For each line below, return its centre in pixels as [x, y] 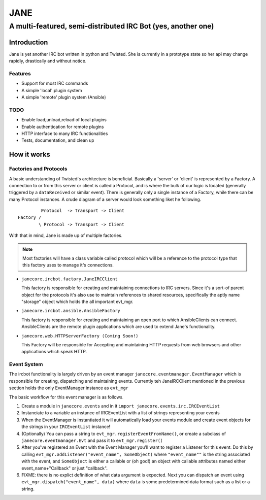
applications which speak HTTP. [54, 352]
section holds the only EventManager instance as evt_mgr [69, 388]
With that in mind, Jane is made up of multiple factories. [66, 235]
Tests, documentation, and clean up [58, 140]
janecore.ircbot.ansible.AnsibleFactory [71, 311]
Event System [26, 365]
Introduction [29, 42]
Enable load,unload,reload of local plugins [64, 120]
